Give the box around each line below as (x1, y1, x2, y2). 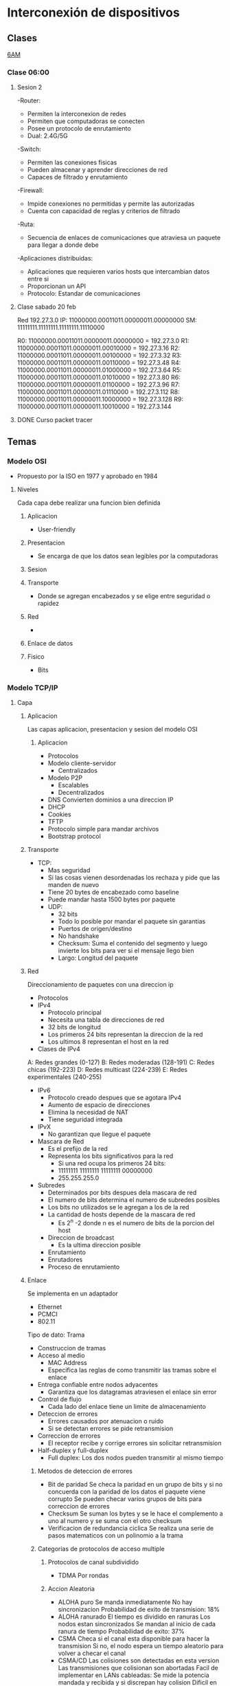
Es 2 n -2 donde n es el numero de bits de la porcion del (58, 1218, 215, 1227)
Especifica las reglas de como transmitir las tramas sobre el (47, 1366, 217, 1374)
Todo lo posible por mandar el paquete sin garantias (58, 917, 206, 926)
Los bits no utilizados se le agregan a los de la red (47, 1203, 189, 1212)
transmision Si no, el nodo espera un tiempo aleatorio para (58, 1641, 224, 1650)
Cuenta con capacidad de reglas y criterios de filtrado (27, 207, 181, 215)
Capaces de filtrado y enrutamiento (27, 173, 128, 182)
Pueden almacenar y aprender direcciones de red (27, 166, 168, 174)
